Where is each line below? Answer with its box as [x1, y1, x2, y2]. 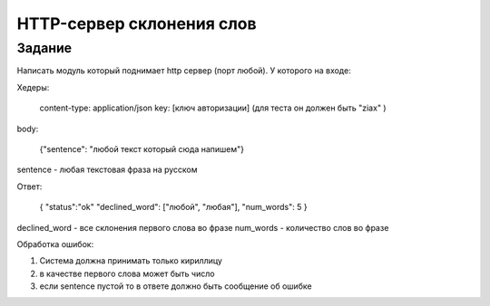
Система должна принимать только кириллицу [39, 255, 222, 266]
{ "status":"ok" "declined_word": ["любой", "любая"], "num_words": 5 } [39, 202, 308, 213]
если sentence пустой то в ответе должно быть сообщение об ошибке [39, 281, 312, 292]
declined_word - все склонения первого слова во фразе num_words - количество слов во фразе [16, 222, 389, 233]
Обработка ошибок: [16, 238, 94, 249]
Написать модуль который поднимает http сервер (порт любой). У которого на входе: [16, 65, 351, 76]
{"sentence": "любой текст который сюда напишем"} [39, 143, 245, 154]
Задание [16, 40, 73, 56]
